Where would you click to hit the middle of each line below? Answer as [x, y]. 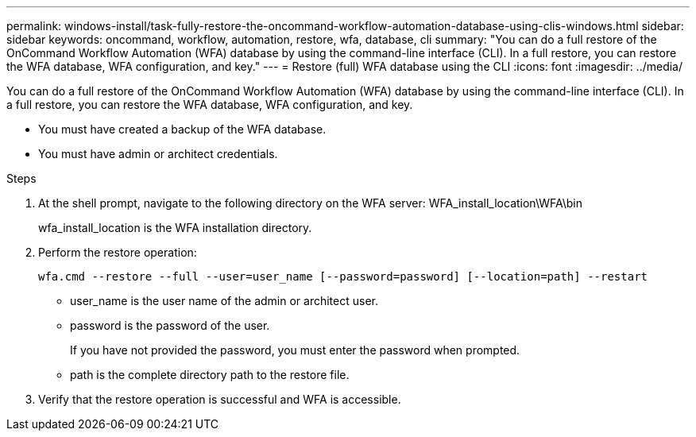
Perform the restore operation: [118, 252]
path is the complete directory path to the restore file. [210, 375]
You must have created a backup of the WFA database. [182, 129]
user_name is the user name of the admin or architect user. [224, 301]
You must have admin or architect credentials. [158, 154]
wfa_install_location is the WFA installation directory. [175, 228]
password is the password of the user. [170, 325]
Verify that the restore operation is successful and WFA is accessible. [220, 399]
